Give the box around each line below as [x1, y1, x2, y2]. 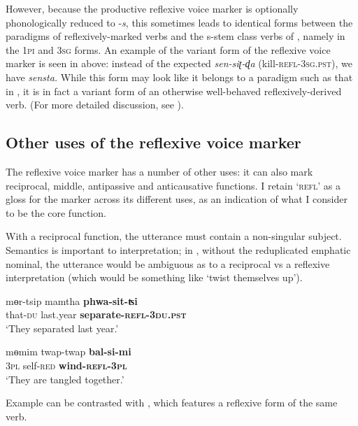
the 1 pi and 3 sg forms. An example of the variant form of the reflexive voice [6, 42, 331, 57]
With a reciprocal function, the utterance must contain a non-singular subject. [6, 229, 342, 243]
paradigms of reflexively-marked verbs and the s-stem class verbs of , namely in [6, 29, 345, 43]
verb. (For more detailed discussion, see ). [6, 97, 184, 112]
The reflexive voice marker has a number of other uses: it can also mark [6, 164, 313, 178]
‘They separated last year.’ [6, 320, 119, 335]
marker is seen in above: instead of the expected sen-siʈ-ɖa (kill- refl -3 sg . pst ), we [6, 56, 353, 71]
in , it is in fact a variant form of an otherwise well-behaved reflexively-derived [6, 83, 342, 98]
